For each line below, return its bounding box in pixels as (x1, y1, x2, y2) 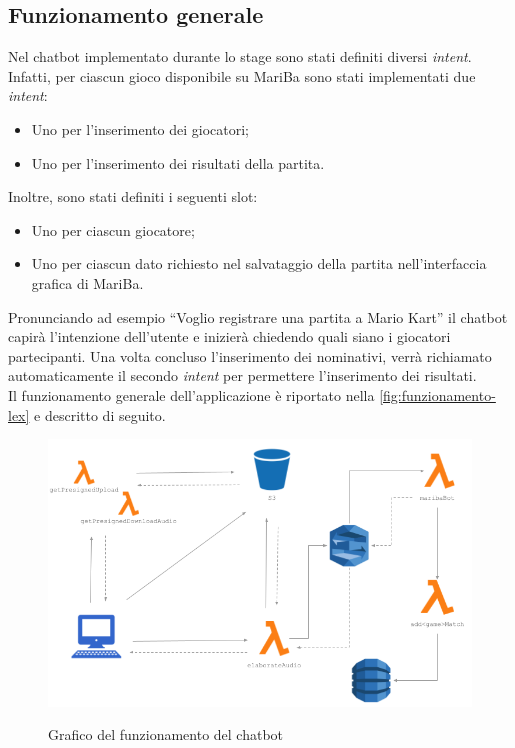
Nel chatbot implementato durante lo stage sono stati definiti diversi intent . (8, 46, 472, 67)
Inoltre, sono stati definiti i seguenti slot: (8, 186, 258, 207)
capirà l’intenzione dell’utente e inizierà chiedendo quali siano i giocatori (8, 326, 451, 347)
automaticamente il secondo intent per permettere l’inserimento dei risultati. (8, 365, 477, 386)
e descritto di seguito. (34, 404, 166, 425)
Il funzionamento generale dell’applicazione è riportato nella (8, 384, 375, 405)
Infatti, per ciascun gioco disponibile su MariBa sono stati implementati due (8, 65, 476, 86)
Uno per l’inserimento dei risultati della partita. (31, 152, 325, 173)
